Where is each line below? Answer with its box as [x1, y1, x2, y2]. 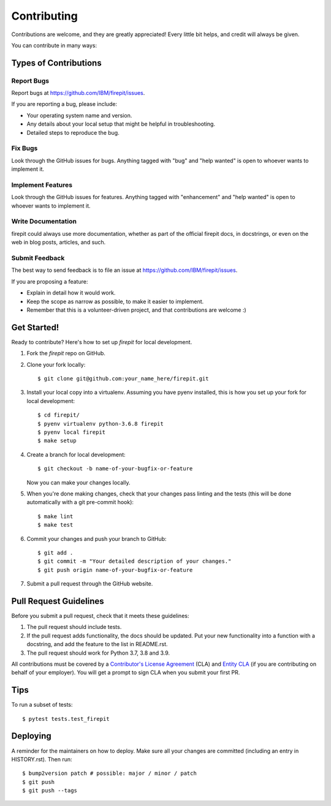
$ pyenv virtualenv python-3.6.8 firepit [37, 420, 164, 427]
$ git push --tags [22, 787, 78, 794]
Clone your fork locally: [26, 361, 86, 368]
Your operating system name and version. [26, 111, 132, 119]
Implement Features [11, 181, 73, 189]
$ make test [37, 521, 74, 529]
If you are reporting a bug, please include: [11, 100, 118, 108]
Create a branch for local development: [26, 451, 126, 458]
